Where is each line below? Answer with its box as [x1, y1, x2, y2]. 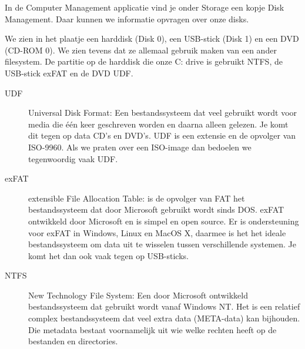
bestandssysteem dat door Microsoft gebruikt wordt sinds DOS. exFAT [28, 203, 284, 216]
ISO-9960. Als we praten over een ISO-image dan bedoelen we [28, 140, 252, 153]
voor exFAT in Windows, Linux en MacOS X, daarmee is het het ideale [28, 226, 286, 239]
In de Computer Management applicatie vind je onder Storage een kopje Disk [5, 1, 284, 13]
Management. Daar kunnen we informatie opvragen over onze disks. [5, 12, 249, 25]
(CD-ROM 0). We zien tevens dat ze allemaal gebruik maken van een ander [5, 43, 277, 56]
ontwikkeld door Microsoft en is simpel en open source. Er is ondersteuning [28, 214, 299, 227]
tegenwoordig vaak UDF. [28, 152, 118, 165]
